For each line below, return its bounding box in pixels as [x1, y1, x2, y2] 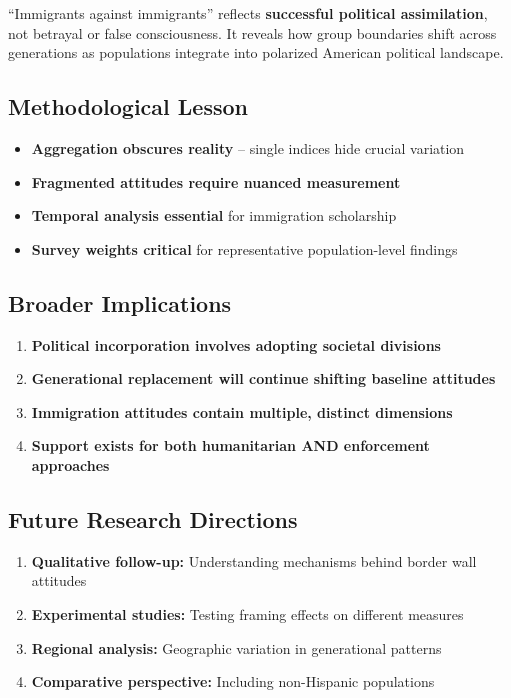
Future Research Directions [8, 503, 298, 534]
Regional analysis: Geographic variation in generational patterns [31, 637, 442, 658]
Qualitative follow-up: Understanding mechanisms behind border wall [31, 550, 477, 571]
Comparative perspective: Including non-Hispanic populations [31, 671, 435, 692]
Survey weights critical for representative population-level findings [31, 238, 458, 259]
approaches [31, 454, 110, 475]
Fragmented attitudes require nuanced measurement [31, 171, 401, 192]
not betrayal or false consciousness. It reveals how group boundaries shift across [8, 22, 497, 43]
